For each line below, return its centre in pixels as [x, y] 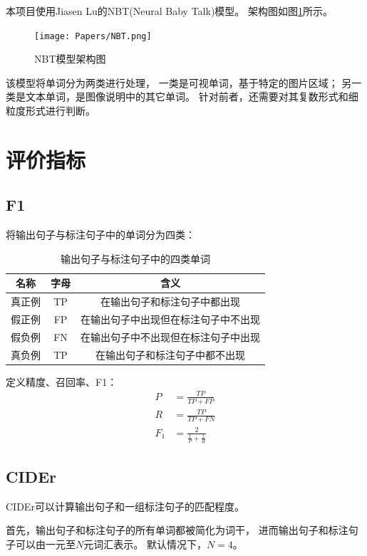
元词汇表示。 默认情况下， [145, 544]
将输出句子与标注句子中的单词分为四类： [100, 235]
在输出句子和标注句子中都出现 [170, 301]
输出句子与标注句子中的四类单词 [135, 258]
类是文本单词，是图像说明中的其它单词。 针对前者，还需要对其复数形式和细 [182, 96]
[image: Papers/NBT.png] [93, 36]
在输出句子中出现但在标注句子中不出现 [170, 319]
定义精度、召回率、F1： [62, 381]
